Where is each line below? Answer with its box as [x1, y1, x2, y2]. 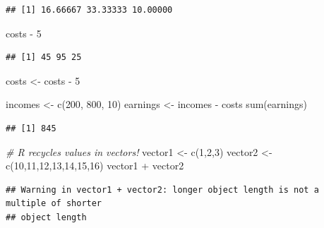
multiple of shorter [6, 198, 102, 209]
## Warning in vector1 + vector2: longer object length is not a [6, 184, 319, 195]
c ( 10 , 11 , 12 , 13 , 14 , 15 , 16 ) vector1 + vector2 [6, 158, 184, 173]
